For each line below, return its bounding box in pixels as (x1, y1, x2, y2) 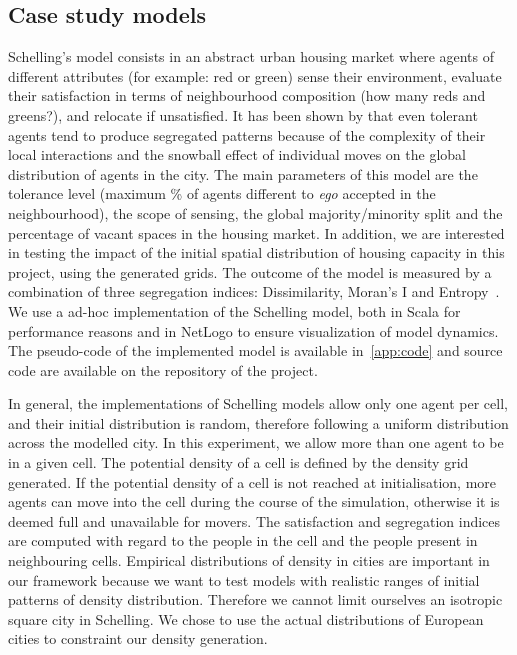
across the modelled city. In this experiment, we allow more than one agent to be (8, 432, 504, 453)
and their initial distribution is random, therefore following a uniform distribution (8, 412, 509, 433)
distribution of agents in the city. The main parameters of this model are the (8, 163, 478, 184)
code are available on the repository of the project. (8, 359, 318, 380)
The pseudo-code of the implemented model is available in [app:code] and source (8, 340, 503, 361)
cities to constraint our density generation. (8, 628, 268, 649)
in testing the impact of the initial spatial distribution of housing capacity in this (8, 242, 505, 263)
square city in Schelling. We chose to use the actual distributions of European (8, 608, 484, 629)
